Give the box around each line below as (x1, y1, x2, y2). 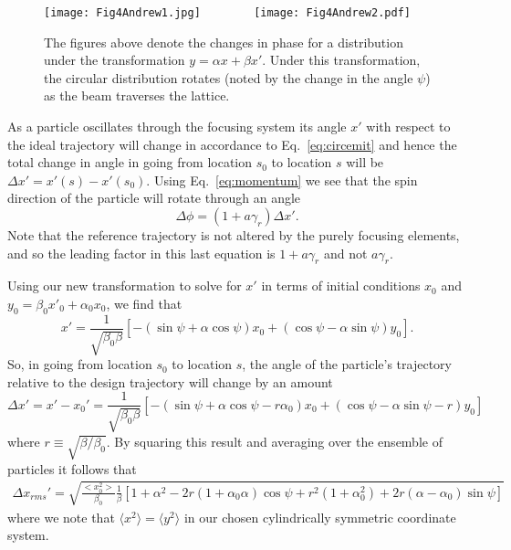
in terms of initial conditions (261, 276, 421, 295)
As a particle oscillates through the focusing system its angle (7, 117, 347, 136)
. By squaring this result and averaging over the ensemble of (106, 431, 443, 450)
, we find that (106, 293, 182, 312)
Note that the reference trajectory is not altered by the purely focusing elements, (7, 226, 460, 244)
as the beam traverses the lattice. (44, 86, 230, 105)
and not (323, 243, 368, 262)
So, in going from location (7, 354, 152, 374)
